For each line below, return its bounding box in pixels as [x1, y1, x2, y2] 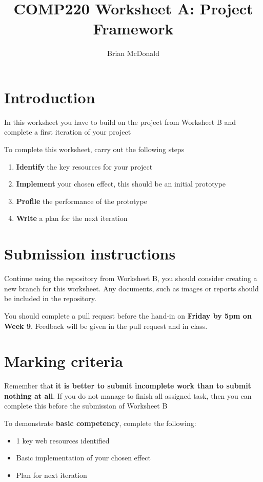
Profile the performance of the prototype [16, 195, 147, 206]
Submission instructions [4, 243, 176, 264]
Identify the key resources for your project [16, 161, 153, 172]
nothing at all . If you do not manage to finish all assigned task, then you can [4, 390, 252, 401]
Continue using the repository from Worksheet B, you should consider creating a [4, 273, 257, 284]
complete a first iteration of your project [4, 126, 131, 137]
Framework [93, 18, 174, 39]
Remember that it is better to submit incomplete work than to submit [4, 380, 251, 391]
